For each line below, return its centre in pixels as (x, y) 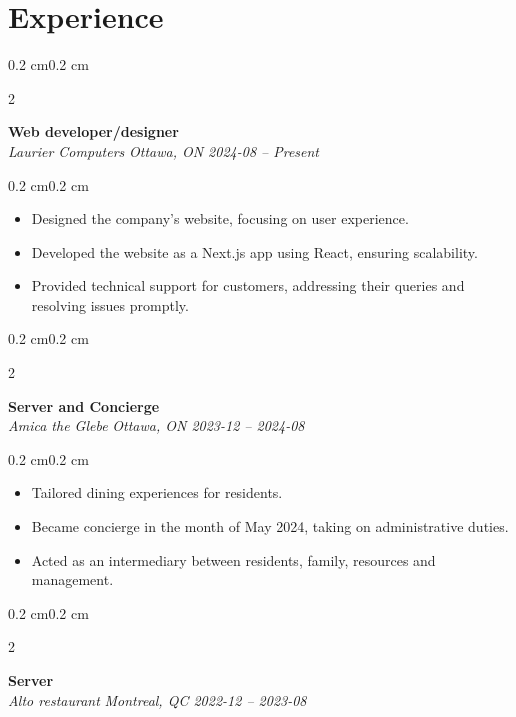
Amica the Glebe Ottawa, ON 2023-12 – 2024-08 (156, 425)
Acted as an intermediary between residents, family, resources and (233, 559)
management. (72, 579)
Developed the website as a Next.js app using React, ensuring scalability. (254, 251)
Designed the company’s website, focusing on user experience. (220, 218)
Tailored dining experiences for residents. (157, 492)
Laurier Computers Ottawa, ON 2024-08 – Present (164, 150)
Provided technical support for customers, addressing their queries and (248, 285)
